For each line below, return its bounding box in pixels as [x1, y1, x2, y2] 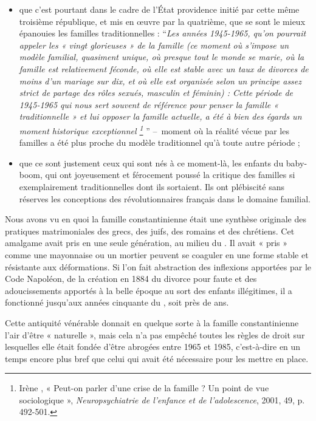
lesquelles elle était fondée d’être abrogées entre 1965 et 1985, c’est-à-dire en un [5, 340, 301, 353]
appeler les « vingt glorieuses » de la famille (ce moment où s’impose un [19, 38, 289, 51]
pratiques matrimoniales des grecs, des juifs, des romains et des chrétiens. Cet [5, 224, 295, 237]
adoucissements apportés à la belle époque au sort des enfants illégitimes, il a [5, 284, 292, 296]
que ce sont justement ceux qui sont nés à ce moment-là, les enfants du [19, 156, 284, 169]
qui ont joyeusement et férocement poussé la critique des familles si [45, 168, 295, 181]
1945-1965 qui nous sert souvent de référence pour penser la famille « [19, 98, 279, 111]
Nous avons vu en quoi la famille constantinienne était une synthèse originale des [5, 213, 306, 225]
